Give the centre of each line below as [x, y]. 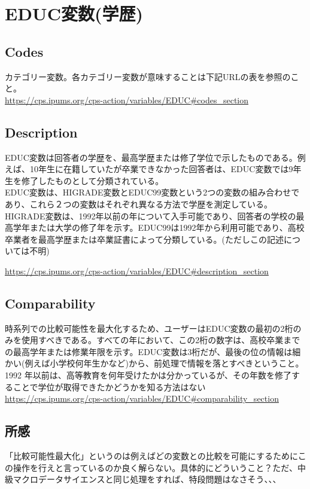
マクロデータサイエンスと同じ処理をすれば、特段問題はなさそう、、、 [147, 479]
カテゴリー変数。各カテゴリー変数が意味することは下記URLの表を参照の [148, 76]
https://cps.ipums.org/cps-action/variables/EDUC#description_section [137, 271]
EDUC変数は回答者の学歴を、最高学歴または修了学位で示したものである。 [151, 157]
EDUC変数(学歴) [74, 13]
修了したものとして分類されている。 [92, 180]
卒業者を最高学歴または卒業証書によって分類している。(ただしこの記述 [144, 239]
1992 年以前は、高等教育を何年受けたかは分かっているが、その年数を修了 [148, 375]
